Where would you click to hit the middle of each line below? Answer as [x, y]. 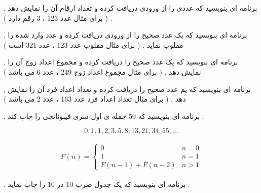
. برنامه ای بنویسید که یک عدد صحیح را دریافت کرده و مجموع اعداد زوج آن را [121, 62]
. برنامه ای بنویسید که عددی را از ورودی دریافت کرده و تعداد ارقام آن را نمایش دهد [130, 8]
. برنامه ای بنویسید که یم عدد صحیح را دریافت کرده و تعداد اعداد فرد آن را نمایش [127, 89]
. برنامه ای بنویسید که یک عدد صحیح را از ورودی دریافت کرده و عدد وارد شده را [125, 35]
